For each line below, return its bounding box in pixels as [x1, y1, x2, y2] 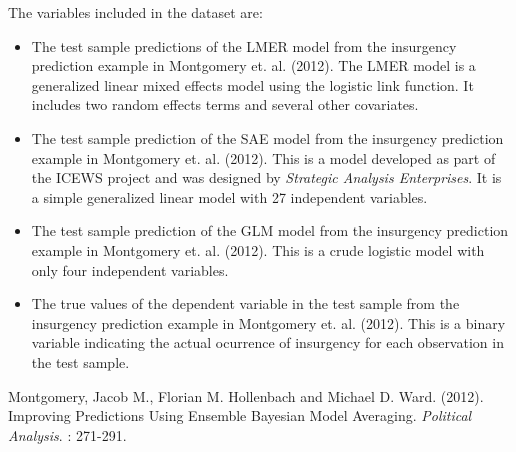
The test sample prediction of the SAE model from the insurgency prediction [31, 127, 504, 148]
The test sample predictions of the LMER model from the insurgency [31, 35, 457, 56]
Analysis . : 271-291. [8, 424, 127, 445]
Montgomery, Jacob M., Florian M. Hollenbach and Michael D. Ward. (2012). [8, 385, 484, 406]
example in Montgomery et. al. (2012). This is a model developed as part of [31, 147, 496, 168]
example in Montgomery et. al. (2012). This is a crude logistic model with [31, 239, 485, 260]
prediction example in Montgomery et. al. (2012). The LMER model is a [31, 55, 476, 76]
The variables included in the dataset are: [8, 2, 263, 22]
